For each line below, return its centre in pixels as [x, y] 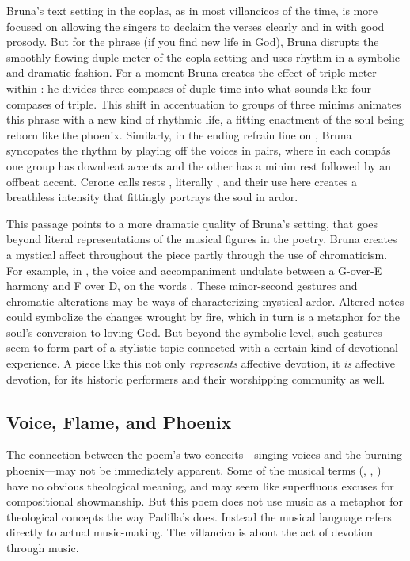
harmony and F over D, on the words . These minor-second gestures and [182, 286]
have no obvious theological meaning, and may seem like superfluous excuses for [200, 485]
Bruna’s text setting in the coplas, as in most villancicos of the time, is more [192, 10]
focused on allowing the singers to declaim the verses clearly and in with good [196, 26]
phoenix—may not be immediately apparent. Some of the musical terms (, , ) [194, 470]
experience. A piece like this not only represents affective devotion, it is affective [201, 363]
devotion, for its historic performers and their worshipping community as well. [196, 378]
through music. [43, 548]
